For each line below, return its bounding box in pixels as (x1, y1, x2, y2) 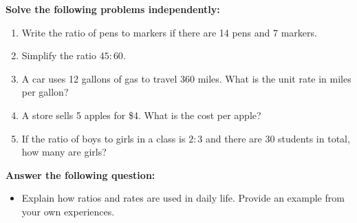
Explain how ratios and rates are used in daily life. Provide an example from (21, 191, 345, 205)
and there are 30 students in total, (206, 131, 350, 145)
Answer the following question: (6, 167, 155, 182)
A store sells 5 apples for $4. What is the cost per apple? (21, 107, 261, 122)
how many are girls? (21, 145, 107, 159)
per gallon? (21, 85, 69, 99)
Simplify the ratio (21, 48, 96, 63)
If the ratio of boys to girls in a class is (21, 131, 186, 145)
